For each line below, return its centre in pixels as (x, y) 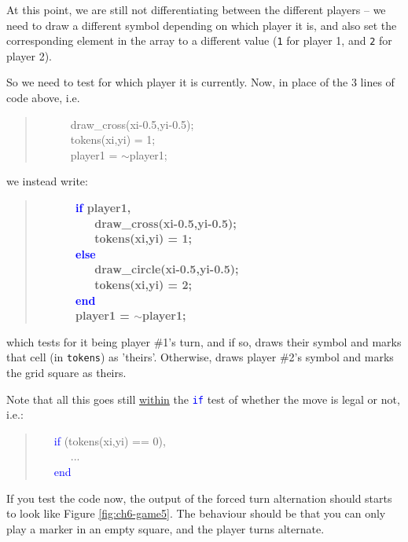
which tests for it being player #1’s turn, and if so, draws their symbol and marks (204, 341)
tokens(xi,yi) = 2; (143, 284)
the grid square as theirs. (66, 372)
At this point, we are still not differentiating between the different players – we (196, 9)
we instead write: (47, 181)
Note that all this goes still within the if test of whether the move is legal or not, (203, 399)
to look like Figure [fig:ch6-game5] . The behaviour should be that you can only (196, 513)
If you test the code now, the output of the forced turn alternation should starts (199, 498)
